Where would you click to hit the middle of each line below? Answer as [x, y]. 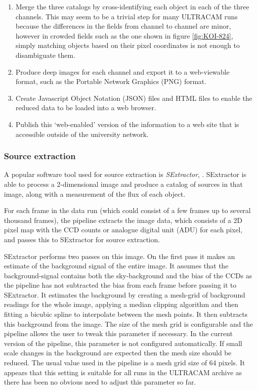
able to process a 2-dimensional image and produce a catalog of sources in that [124, 184]
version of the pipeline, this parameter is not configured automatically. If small [123, 343]
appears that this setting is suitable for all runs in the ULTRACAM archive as [123, 372]
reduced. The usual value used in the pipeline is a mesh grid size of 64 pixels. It [125, 363]
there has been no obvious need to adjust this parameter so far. [100, 382]
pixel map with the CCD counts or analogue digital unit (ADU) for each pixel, [123, 230]
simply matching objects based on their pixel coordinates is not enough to [128, 45]
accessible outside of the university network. [82, 134]
